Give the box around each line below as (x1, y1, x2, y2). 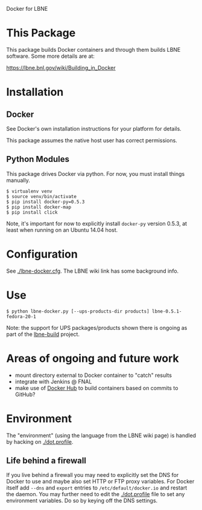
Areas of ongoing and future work (6, 352, 179, 365)
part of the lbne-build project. (6, 331, 80, 338)
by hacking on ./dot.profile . (6, 438, 74, 445)
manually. (6, 176, 30, 184)
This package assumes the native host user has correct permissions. (6, 137, 178, 144)
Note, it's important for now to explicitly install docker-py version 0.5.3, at (6, 220, 188, 227)
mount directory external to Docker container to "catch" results (14, 372, 172, 379)
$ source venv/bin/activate (6, 193, 77, 199)
